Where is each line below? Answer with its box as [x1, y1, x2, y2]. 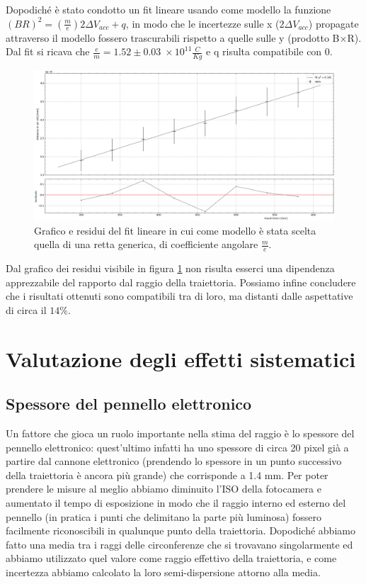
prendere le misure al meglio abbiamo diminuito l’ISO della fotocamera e [6, 481, 321, 496]
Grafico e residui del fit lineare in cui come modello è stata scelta [34, 223, 316, 237]
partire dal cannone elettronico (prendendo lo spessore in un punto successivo [6, 454, 342, 468]
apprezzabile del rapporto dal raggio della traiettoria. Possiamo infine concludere [6, 274, 356, 289]
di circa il [6, 302, 47, 317]
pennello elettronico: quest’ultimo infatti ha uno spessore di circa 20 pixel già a [6, 439, 349, 454]
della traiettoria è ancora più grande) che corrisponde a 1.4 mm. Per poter [6, 467, 328, 482]
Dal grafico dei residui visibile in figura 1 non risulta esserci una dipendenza [6, 261, 335, 276]
